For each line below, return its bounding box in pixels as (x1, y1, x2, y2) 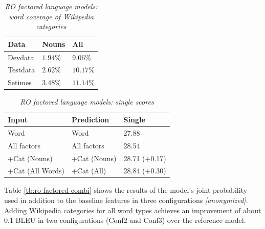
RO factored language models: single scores (20, 96, 154, 107)
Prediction (71, 114, 109, 124)
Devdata (8, 52, 34, 62)
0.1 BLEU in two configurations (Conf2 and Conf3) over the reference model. (4, 215, 246, 225)
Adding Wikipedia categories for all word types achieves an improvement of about (4, 205, 261, 215)
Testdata (8, 64, 35, 75)
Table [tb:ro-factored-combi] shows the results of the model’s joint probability (4, 185, 248, 195)
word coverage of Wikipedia (8, 11, 94, 21)
